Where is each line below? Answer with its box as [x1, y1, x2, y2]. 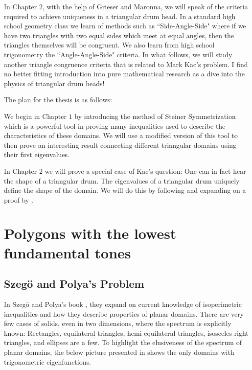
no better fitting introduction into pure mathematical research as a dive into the [4, 69, 245, 79]
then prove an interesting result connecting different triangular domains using [4, 139, 237, 150]
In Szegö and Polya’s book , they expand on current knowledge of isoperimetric [4, 299, 242, 309]
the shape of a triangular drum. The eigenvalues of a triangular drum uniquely [4, 175, 240, 185]
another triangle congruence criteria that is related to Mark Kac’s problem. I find [4, 59, 248, 69]
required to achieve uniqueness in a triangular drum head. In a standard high [4, 11, 236, 21]
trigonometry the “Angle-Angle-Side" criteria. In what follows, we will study [4, 49, 232, 59]
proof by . [4, 194, 33, 205]
